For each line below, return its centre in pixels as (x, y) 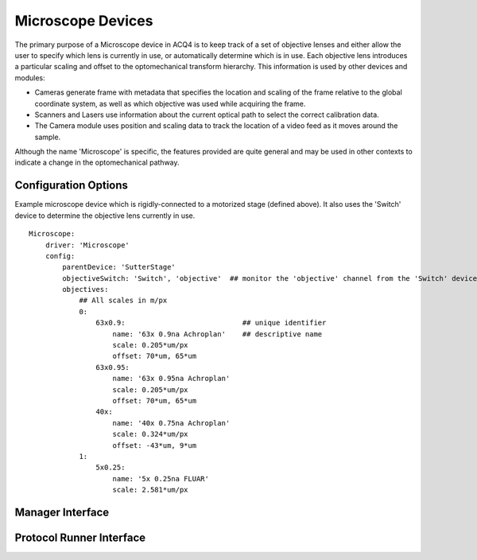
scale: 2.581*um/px (150, 490)
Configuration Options (72, 186)
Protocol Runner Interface (80, 537)
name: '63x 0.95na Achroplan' (171, 379)
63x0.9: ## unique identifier (211, 323)
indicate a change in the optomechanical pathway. (97, 162)
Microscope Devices (84, 21)
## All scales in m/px (123, 301)
